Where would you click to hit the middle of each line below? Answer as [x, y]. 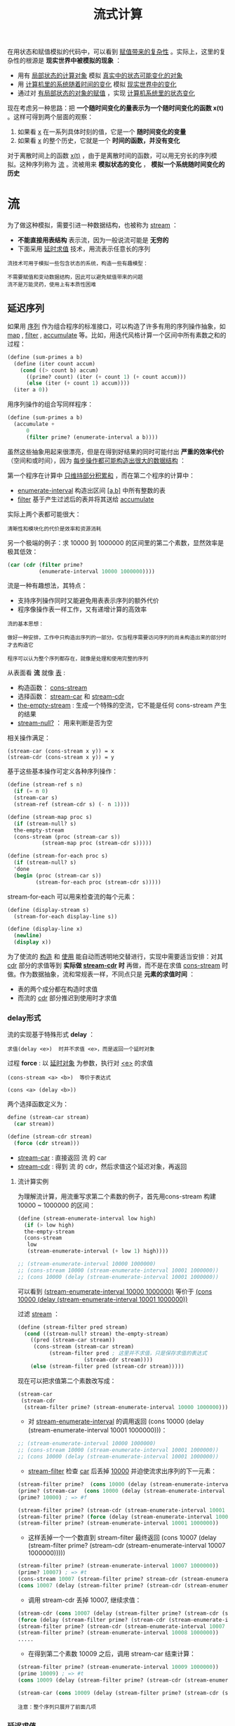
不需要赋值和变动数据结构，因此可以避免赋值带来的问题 [75, 277]
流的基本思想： [26, 624]
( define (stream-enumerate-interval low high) [87, 1218]
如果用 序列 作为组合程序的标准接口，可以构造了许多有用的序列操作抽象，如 [116, 326]
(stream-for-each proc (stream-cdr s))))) [98, 882]
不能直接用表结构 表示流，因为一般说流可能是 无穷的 [93, 240]
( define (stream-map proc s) [50, 817]
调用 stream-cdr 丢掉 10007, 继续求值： [85, 1600]
